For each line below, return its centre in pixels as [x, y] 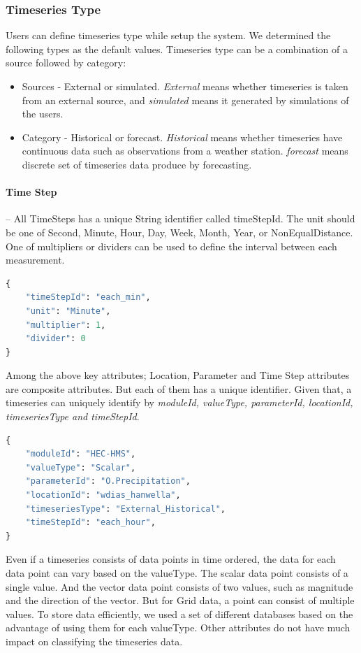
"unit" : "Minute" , [68, 311]
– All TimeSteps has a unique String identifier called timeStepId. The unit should [180, 218]
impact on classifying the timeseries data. [94, 641]
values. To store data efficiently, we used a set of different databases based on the [179, 613]
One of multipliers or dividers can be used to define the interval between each [171, 246]
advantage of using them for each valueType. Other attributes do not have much [178, 627]
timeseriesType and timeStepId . [73, 416]
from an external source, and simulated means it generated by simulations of [185, 100]
